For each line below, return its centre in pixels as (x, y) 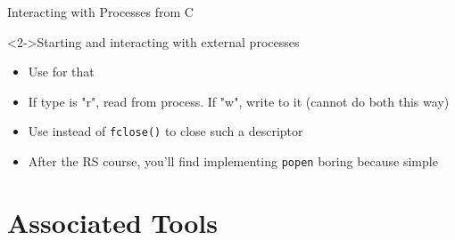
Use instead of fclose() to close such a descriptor (165, 131)
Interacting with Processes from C (100, 12)
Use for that (61, 72)
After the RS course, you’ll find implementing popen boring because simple (233, 161)
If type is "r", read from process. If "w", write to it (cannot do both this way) (239, 101)
